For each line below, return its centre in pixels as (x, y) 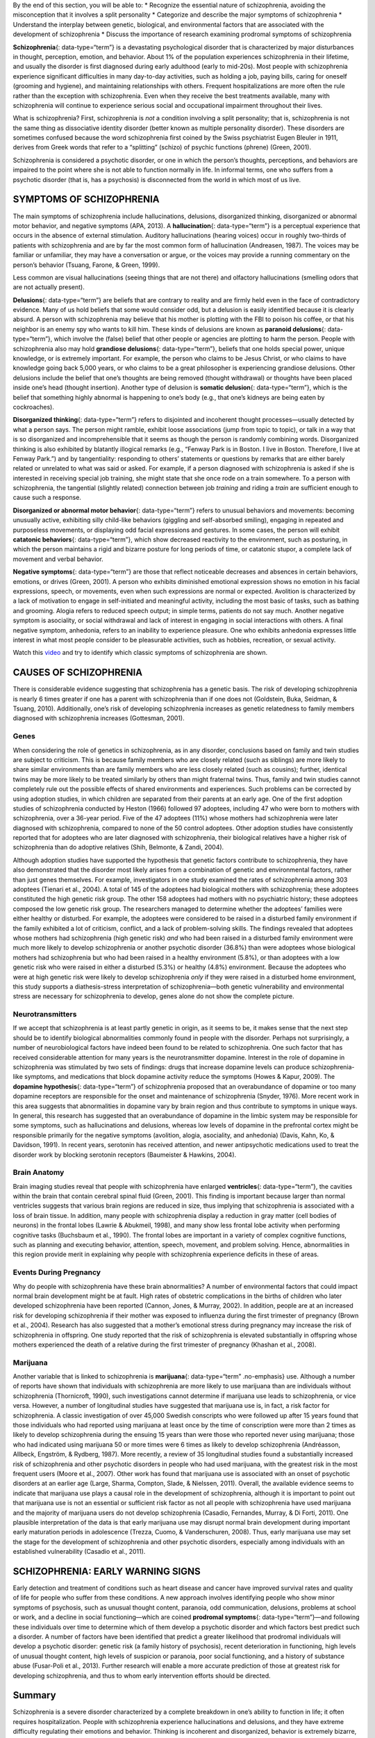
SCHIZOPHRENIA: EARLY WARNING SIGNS (107, 1571)
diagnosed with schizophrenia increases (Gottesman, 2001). (99, 718)
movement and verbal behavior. (58, 559)
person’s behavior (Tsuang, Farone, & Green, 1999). (86, 265)
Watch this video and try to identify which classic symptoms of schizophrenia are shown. (140, 653)
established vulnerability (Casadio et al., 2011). (79, 1552)
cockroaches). (34, 407)
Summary (34, 1695)
